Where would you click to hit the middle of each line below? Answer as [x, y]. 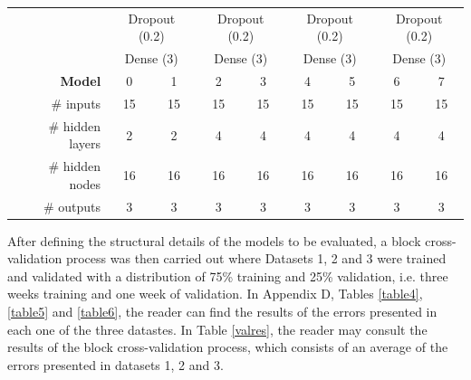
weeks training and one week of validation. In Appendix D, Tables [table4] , [215, 294]
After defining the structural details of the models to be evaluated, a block [214, 240]
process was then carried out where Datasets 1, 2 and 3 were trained [256, 258]
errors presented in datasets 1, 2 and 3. [115, 364]
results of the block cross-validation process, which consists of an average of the [228, 347]
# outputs [72, 206]
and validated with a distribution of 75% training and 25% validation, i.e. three [228, 275]
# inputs [76, 103]
